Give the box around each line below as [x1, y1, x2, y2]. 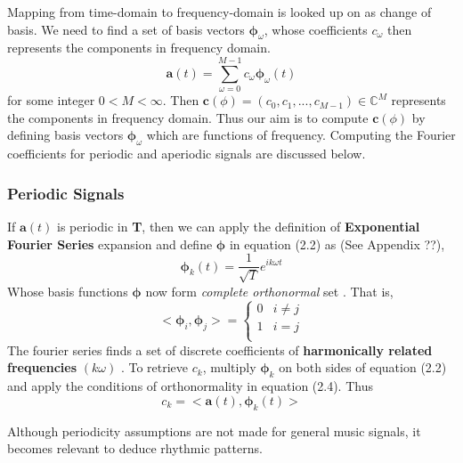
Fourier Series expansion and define [7, 234, 213, 253]
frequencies [7, 358, 77, 377]
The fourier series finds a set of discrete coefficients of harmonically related [7, 340, 433, 359]
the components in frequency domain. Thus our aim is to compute [7, 108, 369, 126]
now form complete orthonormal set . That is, [145, 281, 394, 300]
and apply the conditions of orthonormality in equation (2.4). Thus [7, 377, 373, 395]
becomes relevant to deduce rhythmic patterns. [7, 439, 263, 458]
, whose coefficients [264, 20, 368, 38]
